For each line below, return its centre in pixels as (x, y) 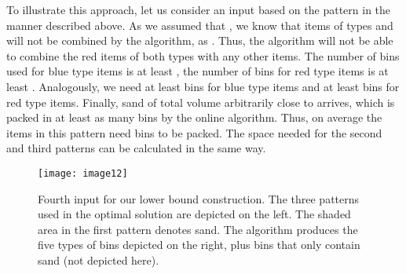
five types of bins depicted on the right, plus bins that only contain (199, 245)
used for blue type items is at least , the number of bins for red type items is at (198, 71)
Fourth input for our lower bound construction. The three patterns (199, 198)
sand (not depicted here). (99, 259)
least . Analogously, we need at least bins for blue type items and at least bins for (203, 86)
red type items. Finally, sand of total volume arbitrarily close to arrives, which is (201, 102)
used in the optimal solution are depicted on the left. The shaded (194, 214)
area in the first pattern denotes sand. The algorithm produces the (198, 229)
